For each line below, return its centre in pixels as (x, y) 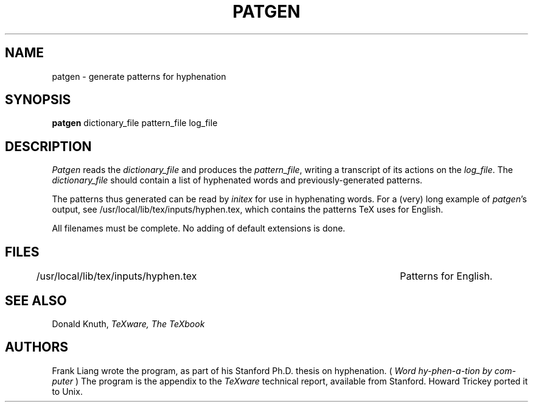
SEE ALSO (36, 300)
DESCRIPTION (48, 146)
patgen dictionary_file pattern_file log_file (135, 123)
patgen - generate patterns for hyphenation (139, 76)
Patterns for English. (446, 276)
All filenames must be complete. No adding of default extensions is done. (199, 228)
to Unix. (67, 391)
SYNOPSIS (38, 100)
